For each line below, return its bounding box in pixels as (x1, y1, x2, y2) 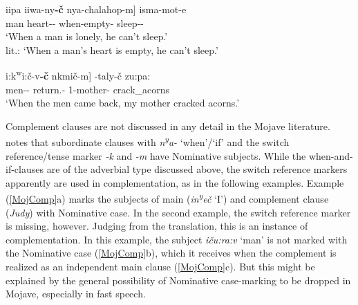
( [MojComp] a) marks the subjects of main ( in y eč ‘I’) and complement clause (6, 190, 329, 206)
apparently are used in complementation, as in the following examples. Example (6, 175, 344, 190)
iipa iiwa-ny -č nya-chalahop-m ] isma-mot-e (6, 2, 187, 16)
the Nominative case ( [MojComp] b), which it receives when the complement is (6, 246, 337, 260)
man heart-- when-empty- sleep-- (6, 15, 144, 30)
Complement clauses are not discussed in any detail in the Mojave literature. (6, 118, 330, 133)
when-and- (308, 148, 353, 163)
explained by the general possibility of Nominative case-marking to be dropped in (6, 272, 351, 287)
